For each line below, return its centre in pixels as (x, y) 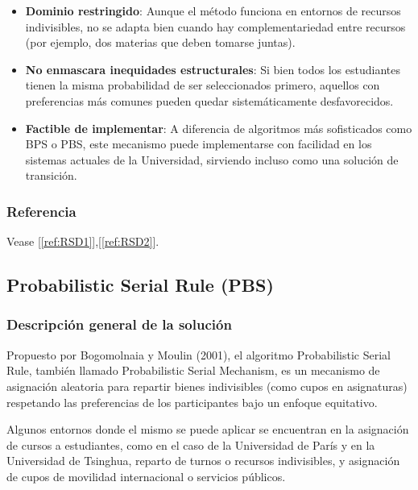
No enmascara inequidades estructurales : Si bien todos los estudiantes (213, 69)
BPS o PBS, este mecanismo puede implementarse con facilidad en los (199, 144)
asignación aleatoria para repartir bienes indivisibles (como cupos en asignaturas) (207, 386)
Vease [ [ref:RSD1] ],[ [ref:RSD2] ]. (83, 241)
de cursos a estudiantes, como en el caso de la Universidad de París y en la (191, 444)
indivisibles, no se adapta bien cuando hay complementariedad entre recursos (215, 26)
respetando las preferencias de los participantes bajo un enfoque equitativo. (192, 402)
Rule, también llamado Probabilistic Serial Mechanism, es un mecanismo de (193, 370)
